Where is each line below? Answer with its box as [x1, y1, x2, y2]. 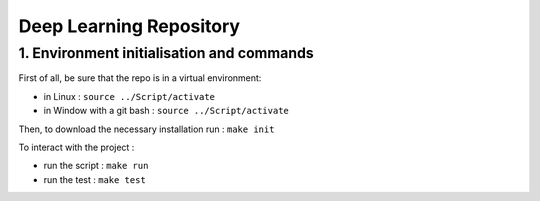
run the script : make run [43, 160, 149, 172]
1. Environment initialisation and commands [18, 44, 314, 62]
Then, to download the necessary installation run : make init [18, 123, 275, 135]
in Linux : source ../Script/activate [43, 90, 215, 102]
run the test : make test [43, 173, 147, 185]
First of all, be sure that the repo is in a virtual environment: [18, 72, 262, 84]
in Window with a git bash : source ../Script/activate [43, 105, 289, 117]
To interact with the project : [18, 141, 135, 153]
